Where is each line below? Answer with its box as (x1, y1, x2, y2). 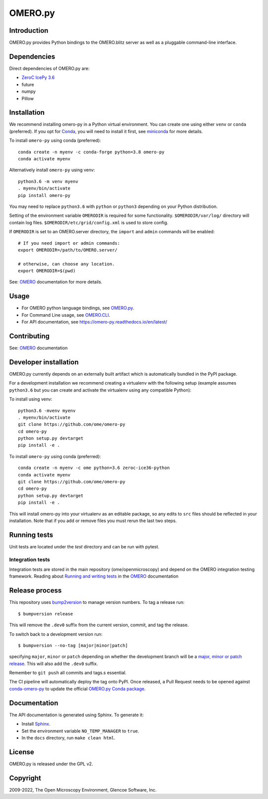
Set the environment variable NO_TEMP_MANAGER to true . (21, 728, 139, 734)
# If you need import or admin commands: (18, 240, 120, 246)
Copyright (9, 774, 42, 782)
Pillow (21, 95, 34, 101)
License (9, 747, 34, 756)
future (21, 81, 34, 87)
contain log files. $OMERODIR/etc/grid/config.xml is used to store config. (9, 219, 169, 225)
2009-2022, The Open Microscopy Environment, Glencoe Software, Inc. (9, 787, 157, 793)
